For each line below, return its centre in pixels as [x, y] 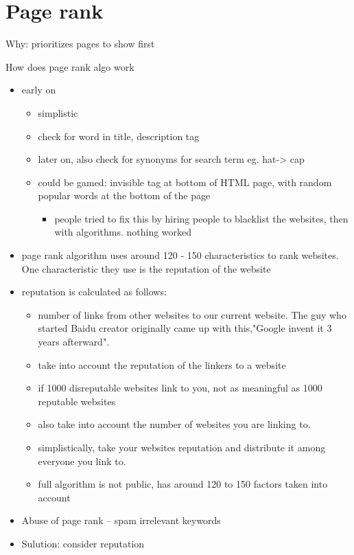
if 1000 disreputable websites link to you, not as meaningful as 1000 [180, 388]
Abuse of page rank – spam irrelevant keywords [121, 520]
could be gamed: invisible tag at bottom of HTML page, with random [185, 182]
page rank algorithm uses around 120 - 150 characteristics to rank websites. [180, 255]
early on [39, 90]
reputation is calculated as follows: [94, 292]
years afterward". [74, 342]
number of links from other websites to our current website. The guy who [192, 314]
